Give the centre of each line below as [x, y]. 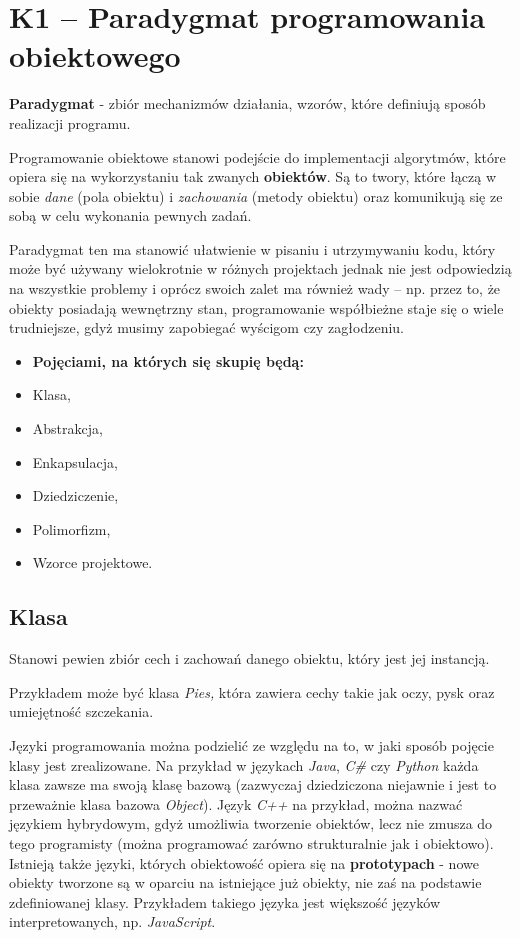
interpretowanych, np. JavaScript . [112, 921]
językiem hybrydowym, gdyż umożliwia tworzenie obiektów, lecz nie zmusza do [251, 823]
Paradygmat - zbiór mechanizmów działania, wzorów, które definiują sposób [247, 103]
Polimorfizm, [71, 528]
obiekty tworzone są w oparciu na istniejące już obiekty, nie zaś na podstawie [245, 882]
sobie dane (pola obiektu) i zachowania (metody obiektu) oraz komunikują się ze [256, 195]
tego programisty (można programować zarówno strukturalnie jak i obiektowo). [251, 842]
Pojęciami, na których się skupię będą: [168, 360]
